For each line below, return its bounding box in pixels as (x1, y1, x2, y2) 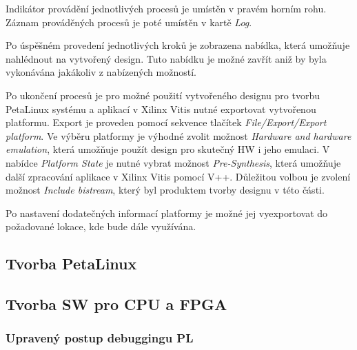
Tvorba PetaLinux (6, 253, 137, 274)
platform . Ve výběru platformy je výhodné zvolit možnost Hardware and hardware (6, 128, 351, 143)
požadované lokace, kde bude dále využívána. (6, 219, 196, 234)
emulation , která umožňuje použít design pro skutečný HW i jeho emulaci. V (6, 142, 330, 156)
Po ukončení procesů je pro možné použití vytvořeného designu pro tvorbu (6, 87, 320, 102)
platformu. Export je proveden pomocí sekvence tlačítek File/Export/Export (6, 115, 327, 130)
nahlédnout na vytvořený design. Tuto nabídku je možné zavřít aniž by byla (6, 51, 327, 65)
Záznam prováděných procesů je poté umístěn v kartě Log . (6, 14, 252, 29)
